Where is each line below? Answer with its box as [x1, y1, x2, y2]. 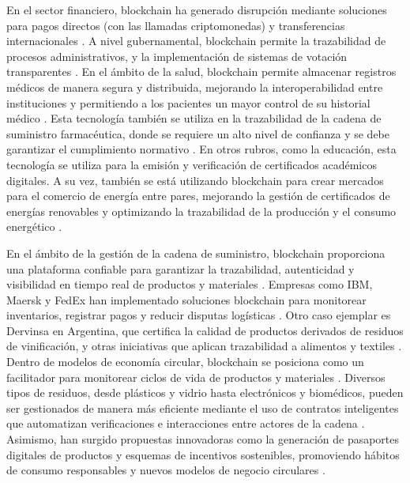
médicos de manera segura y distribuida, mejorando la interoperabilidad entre [6, 78, 383, 95]
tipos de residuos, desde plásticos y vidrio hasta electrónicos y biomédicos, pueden [6, 384, 404, 401]
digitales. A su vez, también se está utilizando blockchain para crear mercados [6, 172, 384, 188]
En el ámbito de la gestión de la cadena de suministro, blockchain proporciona [6, 244, 386, 261]
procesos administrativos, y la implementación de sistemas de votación [6, 47, 348, 64]
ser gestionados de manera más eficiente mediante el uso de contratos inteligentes [6, 399, 399, 416]
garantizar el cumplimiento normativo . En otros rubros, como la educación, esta [6, 141, 397, 157]
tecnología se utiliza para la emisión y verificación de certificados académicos [6, 156, 377, 172]
